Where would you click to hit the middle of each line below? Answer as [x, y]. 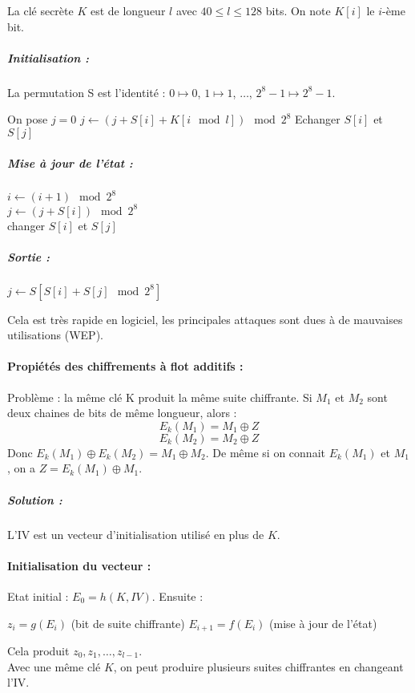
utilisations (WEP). [55, 335]
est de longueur [128, 10]
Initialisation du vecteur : [79, 565]
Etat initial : [38, 596]
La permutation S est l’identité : [87, 92]
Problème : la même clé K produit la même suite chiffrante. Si [160, 397]
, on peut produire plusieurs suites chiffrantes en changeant [258, 666]
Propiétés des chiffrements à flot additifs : [125, 366]
